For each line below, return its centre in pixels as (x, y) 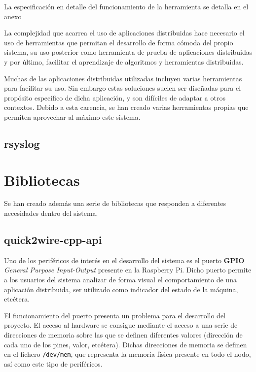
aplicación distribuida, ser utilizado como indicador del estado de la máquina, (121, 289)
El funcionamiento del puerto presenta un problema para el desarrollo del (115, 315)
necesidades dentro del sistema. (51, 213)
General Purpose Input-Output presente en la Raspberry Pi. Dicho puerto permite (128, 270)
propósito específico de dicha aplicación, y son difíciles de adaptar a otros (115, 97)
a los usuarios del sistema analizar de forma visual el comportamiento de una (120, 280)
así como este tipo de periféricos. (53, 363)
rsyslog (22, 143)
